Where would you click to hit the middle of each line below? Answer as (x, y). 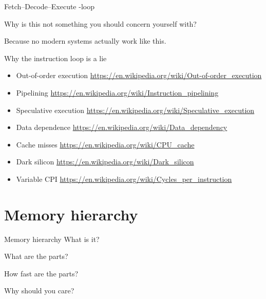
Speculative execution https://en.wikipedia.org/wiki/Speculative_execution (135, 110)
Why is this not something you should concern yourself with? (100, 23)
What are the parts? (36, 256)
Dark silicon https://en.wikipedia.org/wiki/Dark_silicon (105, 162)
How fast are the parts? (41, 273)
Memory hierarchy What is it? (52, 239)
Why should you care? (39, 291)
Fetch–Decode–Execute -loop (49, 6)
